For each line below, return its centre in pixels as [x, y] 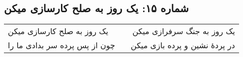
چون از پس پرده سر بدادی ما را [61, 45]
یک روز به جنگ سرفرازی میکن [184, 31]
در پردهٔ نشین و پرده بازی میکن [183, 45]
